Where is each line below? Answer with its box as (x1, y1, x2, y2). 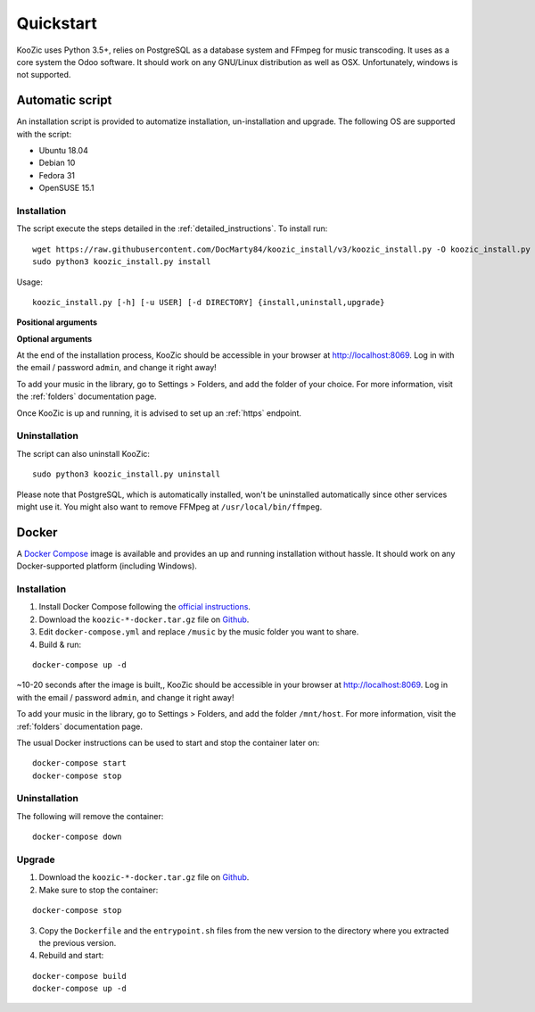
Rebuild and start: (38, 950, 104, 961)
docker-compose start (32, 759, 127, 768)
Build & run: (38, 639, 82, 650)
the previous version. (38, 937, 117, 948)
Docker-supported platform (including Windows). (16, 560, 198, 571)
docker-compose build (32, 971, 127, 981)
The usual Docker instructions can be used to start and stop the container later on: (16, 737, 320, 748)
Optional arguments (16, 333, 93, 344)
